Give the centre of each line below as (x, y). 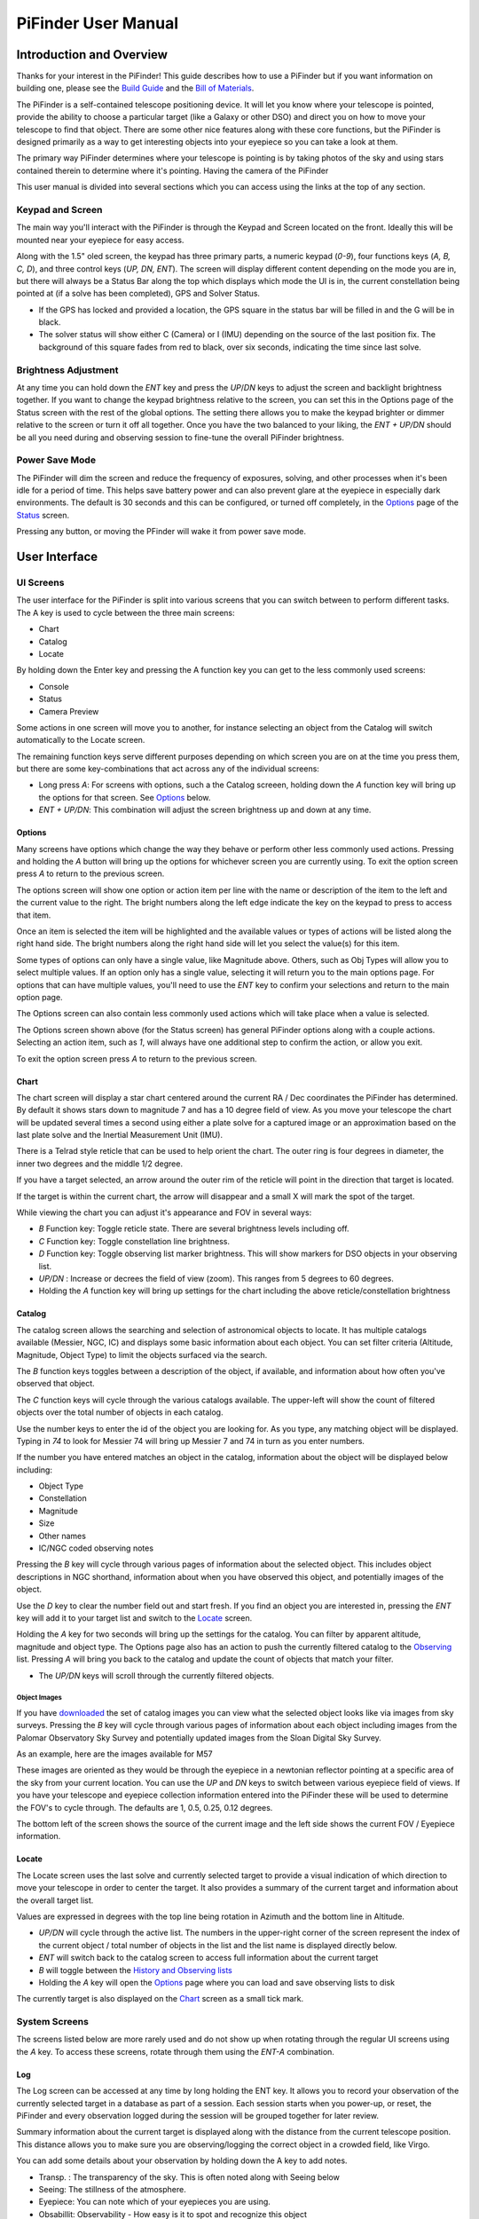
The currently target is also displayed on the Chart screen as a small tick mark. (160, 1999)
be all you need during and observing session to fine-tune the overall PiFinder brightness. (181, 437)
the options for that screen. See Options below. (125, 797)
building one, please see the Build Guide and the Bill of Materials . (135, 88)
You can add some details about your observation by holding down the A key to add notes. (182, 2160)
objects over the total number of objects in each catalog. (120, 1412)
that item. (34, 915)
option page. (39, 997)
